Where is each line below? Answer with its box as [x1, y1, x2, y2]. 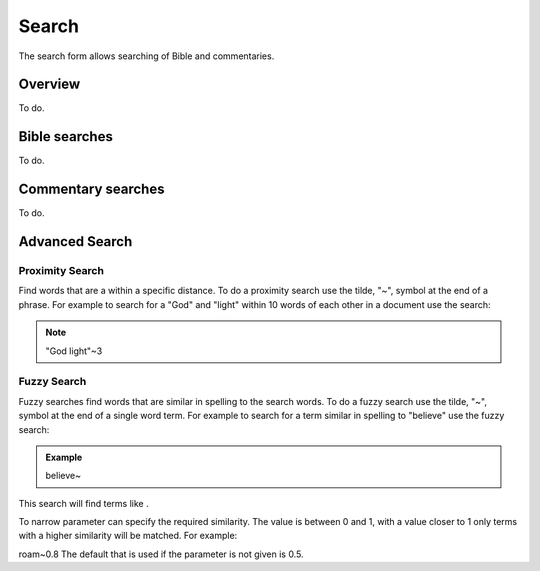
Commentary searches [18, 181, 165, 198]
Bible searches [18, 128, 114, 145]
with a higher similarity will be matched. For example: [18, 530, 238, 542]
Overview [18, 76, 81, 93]
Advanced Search [18, 233, 133, 250]
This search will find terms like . [18, 497, 149, 509]
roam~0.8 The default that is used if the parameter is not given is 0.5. [18, 548, 304, 560]
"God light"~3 [45, 345, 103, 357]
